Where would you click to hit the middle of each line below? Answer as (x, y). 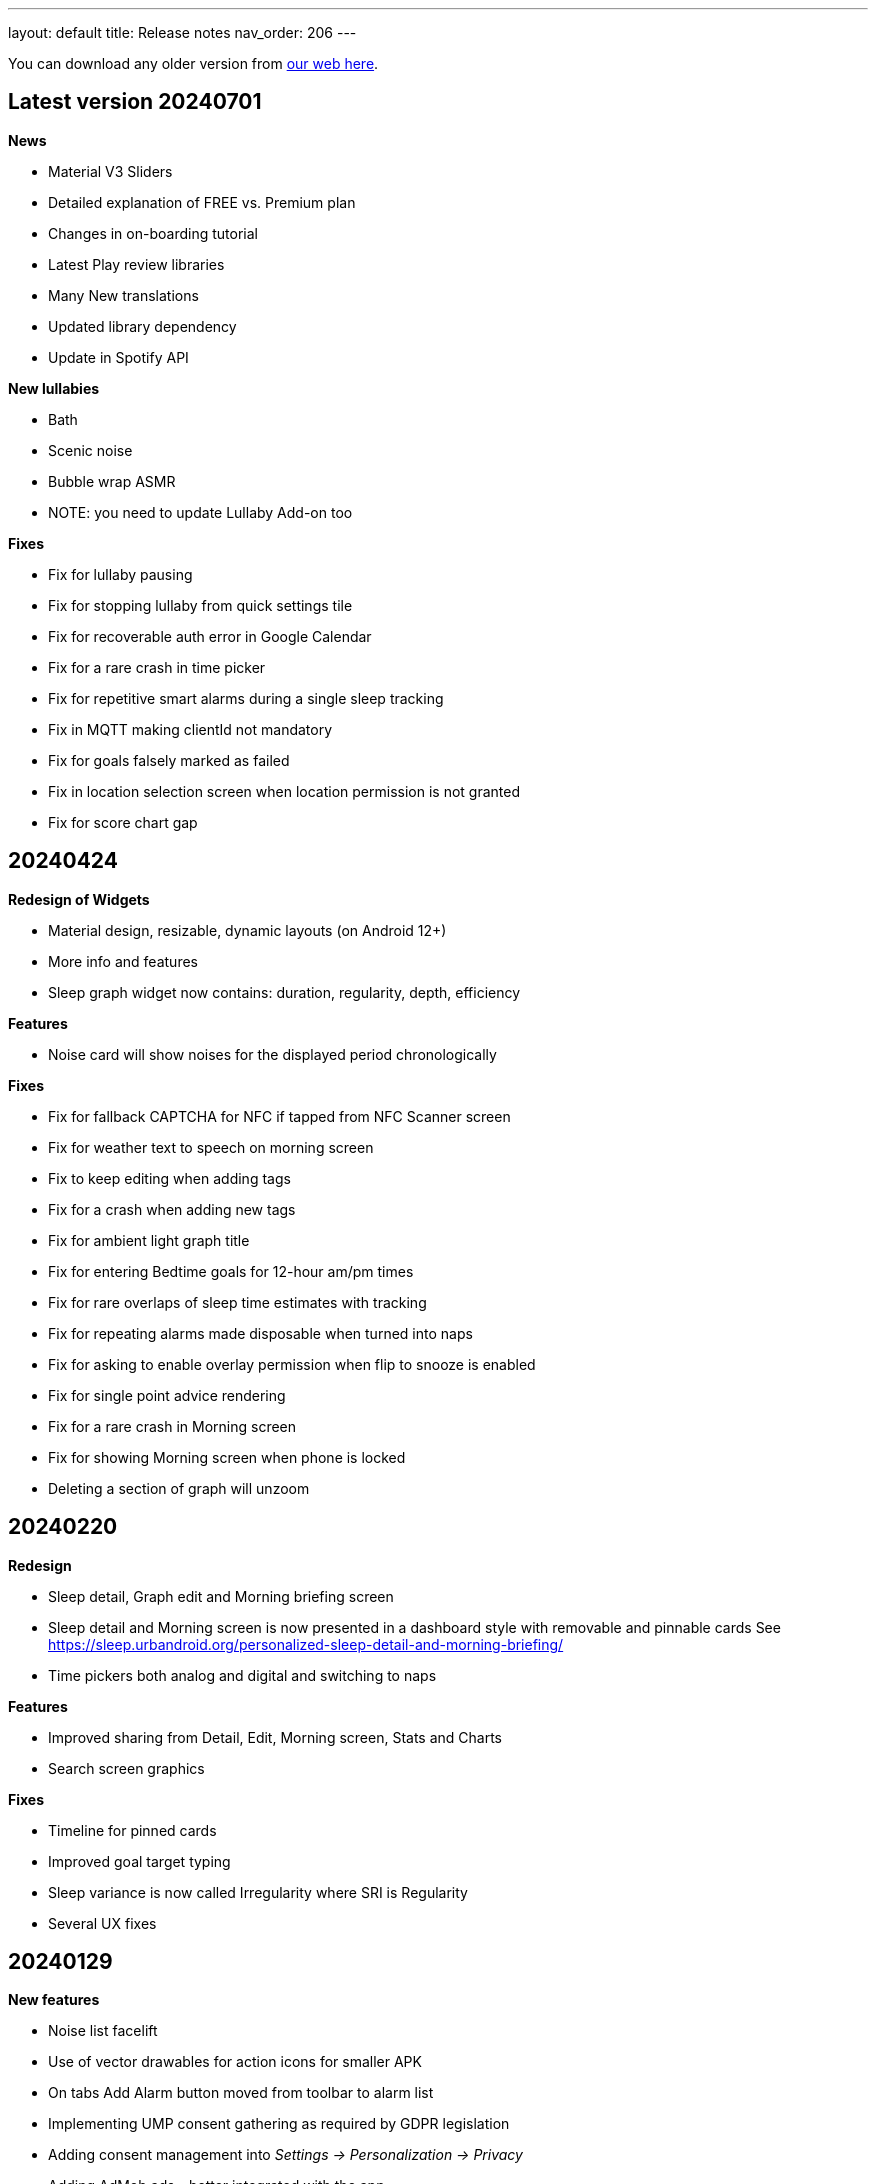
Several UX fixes (102, 1923)
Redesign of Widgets (79, 899)
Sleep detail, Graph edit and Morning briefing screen (221, 1596)
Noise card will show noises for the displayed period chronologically (272, 1054)
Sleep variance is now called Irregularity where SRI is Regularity (258, 1892)
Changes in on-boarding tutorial (153, 233)
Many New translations (123, 295)
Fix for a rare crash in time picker (157, 667)
